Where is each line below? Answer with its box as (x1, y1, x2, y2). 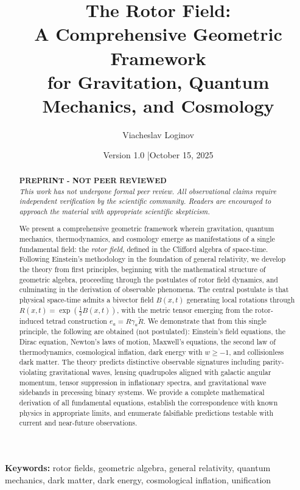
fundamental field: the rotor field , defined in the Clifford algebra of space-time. (19, 243, 268, 254)
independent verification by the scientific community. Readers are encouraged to (19, 196, 271, 206)
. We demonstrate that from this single (143, 316, 267, 326)
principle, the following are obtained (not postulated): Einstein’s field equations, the (19, 326, 286, 337)
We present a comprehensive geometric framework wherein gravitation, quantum (19, 223, 274, 234)
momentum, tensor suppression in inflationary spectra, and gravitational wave (19, 377, 267, 387)
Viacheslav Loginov (122, 128, 194, 141)
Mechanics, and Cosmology (42, 93, 274, 117)
